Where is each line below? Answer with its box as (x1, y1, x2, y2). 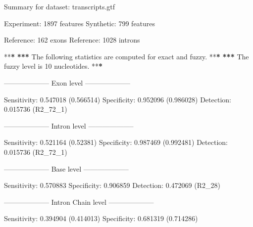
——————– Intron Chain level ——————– (4, 196, 154, 207)
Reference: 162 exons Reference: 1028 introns (4, 35, 140, 45)
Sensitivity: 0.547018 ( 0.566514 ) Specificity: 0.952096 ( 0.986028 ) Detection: (4, 94, 231, 104)
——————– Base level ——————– (4, 163, 129, 174)
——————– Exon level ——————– (4, 77, 130, 88)
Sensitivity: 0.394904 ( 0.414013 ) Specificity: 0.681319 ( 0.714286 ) (4, 213, 198, 224)
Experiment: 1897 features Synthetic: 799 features (4, 18, 155, 28)
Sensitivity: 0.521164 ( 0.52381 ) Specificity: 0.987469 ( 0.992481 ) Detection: (4, 137, 228, 147)
